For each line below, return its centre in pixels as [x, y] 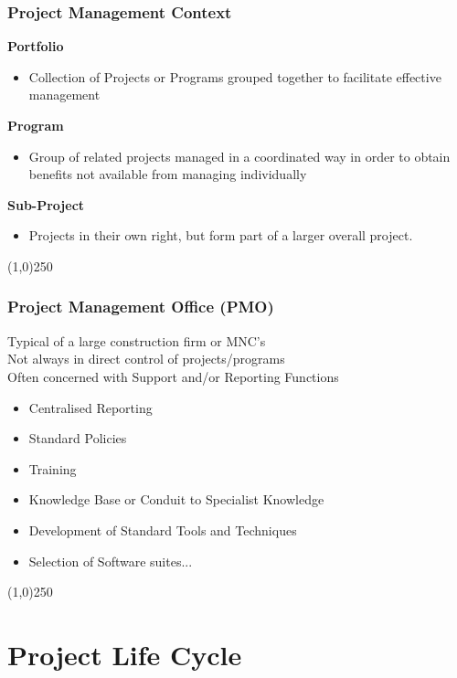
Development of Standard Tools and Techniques [163, 530]
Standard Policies [78, 438]
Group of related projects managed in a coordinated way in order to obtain [239, 156]
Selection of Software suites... [111, 561]
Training [53, 468]
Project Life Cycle [125, 654]
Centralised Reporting [90, 407]
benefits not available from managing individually [168, 174]
